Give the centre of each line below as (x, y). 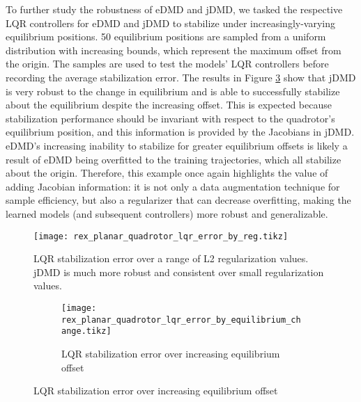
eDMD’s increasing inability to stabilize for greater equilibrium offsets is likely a (177, 145)
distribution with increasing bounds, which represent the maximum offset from (174, 50)
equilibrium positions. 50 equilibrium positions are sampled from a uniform (166, 37)
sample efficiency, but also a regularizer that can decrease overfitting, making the (178, 200)
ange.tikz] (86, 331)
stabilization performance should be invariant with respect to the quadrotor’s (170, 118)
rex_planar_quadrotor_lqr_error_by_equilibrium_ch (181, 320)
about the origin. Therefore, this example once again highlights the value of (167, 173)
